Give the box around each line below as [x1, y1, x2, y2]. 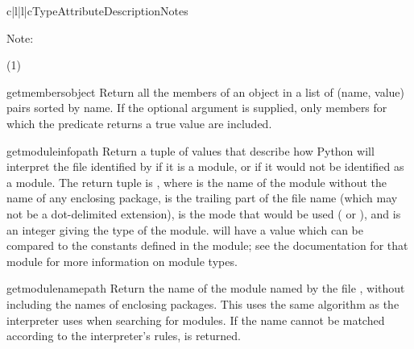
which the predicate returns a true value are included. [6, 114, 272, 131]
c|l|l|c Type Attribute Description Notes [6, 2, 188, 19]
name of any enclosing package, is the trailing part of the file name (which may [6, 189, 398, 206]
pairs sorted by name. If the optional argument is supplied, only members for [6, 99, 387, 116]
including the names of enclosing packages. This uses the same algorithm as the [6, 295, 400, 312]
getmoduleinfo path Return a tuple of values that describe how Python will [6, 142, 375, 159]
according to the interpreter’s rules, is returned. [6, 327, 242, 344]
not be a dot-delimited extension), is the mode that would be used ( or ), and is [6, 205, 401, 222]
